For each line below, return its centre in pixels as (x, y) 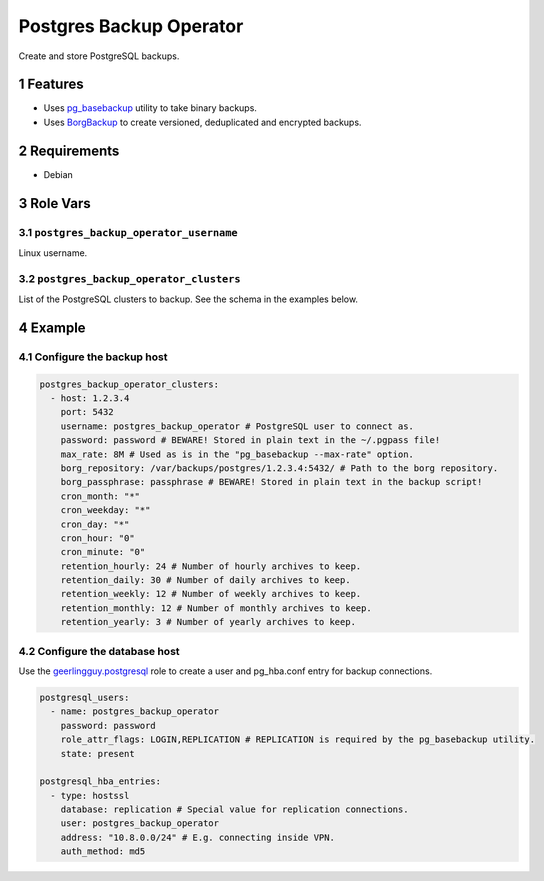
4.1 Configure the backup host (93, 357)
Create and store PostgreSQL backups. (99, 56)
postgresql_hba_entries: (100, 781)
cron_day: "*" (95, 524)
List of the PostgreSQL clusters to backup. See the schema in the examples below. (188, 299)
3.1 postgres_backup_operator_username (128, 232)
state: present (97, 753)
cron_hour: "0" (97, 538)
